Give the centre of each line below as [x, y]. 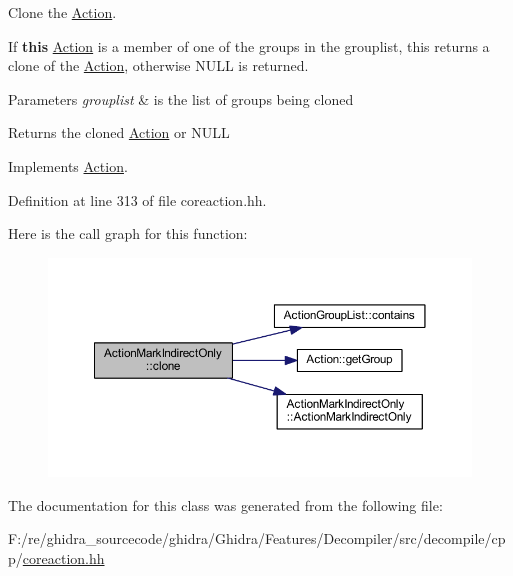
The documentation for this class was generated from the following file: [225, 504]
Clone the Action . [62, 12]
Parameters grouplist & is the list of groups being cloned [181, 98]
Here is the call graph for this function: [128, 233]
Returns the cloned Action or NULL [119, 132]
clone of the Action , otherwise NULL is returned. [158, 65]
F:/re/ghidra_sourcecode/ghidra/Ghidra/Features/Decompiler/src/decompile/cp [257, 538]
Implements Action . [68, 165]
